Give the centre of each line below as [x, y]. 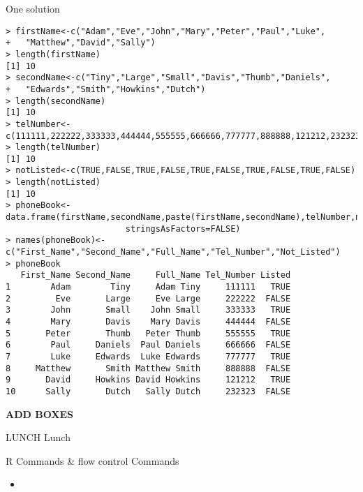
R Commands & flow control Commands [92, 460]
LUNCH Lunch [38, 437]
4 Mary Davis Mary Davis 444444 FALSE [148, 322]
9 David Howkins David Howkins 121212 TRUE [148, 380]
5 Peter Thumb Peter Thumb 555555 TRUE [148, 333]
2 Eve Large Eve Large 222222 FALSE [148, 298]
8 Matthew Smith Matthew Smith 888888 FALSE [148, 368]
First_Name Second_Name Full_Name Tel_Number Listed [156, 275]
